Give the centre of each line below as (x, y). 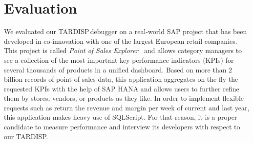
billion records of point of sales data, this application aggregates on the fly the (121, 79)
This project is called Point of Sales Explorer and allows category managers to (123, 50)
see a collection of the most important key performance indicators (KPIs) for (119, 60)
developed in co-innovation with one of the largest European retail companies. (121, 41)
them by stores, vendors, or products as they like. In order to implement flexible (124, 98)
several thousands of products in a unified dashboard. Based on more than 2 (118, 69)
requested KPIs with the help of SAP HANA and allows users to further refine (122, 88)
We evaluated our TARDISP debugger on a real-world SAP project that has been (126, 31)
